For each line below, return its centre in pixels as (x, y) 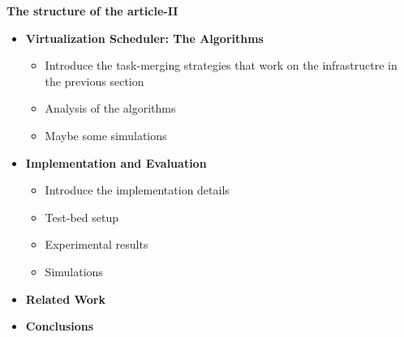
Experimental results (97, 244)
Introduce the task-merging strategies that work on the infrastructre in (221, 65)
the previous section (95, 81)
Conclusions (60, 326)
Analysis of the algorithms (110, 108)
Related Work (65, 299)
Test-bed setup (82, 217)
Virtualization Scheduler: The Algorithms (144, 38)
